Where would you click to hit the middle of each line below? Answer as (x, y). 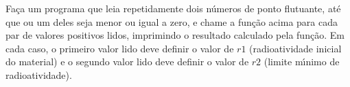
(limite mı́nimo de (302, 62)
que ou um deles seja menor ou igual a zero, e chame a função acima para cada (172, 21)
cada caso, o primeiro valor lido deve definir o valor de (120, 48)
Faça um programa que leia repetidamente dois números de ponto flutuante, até (173, 8)
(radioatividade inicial (295, 48)
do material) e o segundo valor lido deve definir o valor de (127, 62)
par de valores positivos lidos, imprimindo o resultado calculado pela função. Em (175, 35)
